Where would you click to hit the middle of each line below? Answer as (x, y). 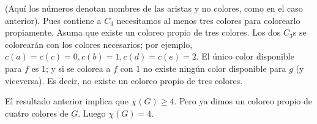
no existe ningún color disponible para (214, 68)
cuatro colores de (37, 113)
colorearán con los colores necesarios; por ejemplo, (99, 44)
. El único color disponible (245, 56)
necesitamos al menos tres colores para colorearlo (208, 20)
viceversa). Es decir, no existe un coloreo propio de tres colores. (124, 80)
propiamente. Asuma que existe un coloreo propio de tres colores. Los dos (143, 32)
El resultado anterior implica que (67, 101)
